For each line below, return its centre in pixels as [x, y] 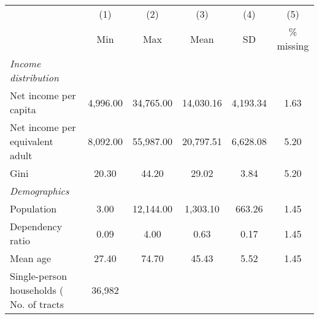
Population [33, 208]
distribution [34, 77]
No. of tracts [37, 304]
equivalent [32, 141]
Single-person [39, 276]
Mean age [31, 258]
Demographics [40, 191]
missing [293, 46]
